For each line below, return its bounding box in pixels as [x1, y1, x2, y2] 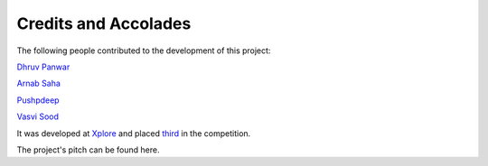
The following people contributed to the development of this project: [16, 45, 271, 56]
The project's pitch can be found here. [16, 144, 160, 155]
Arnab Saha [16, 78, 61, 89]
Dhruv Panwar [16, 61, 70, 72]
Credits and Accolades [16, 14, 192, 33]
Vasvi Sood [16, 111, 59, 122]
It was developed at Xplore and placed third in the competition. [16, 127, 251, 139]
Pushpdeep [16, 95, 60, 106]
